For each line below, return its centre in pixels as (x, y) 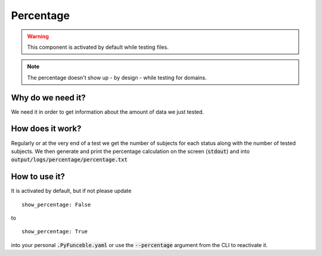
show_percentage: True (55, 232)
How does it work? (46, 129)
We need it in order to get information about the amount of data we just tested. (107, 112)
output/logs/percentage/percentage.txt (69, 160)
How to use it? (38, 177)
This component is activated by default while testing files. (98, 47)
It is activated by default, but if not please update (71, 191)
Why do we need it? (48, 97)
